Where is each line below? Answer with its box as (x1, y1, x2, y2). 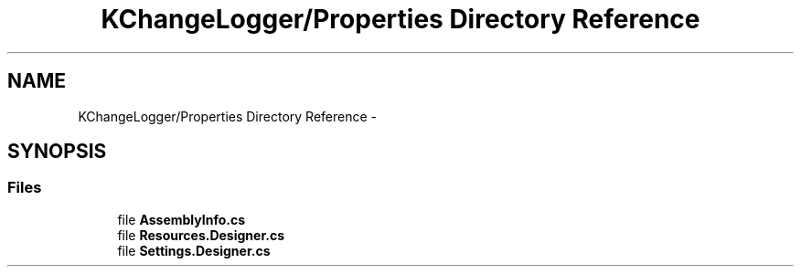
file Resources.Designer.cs (117, 227, 284, 243)
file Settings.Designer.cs (117, 242, 271, 258)
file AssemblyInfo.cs (117, 211, 246, 227)
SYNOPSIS (7, 140, 107, 163)
